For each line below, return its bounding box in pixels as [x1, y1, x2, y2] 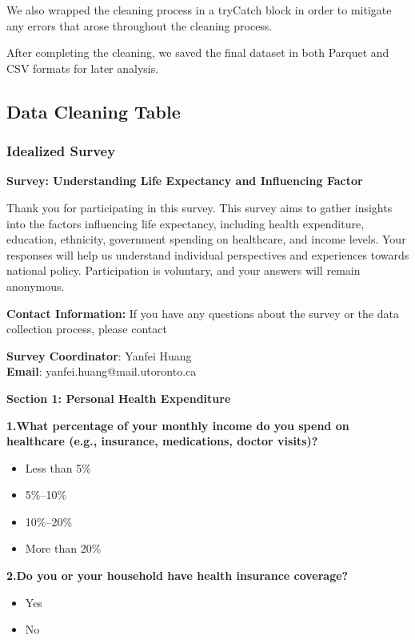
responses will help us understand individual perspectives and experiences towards [6, 246, 409, 263]
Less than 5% [25, 459, 91, 476]
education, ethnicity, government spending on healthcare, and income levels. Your [6, 231, 406, 248]
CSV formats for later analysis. [6, 59, 159, 76]
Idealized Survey [6, 141, 116, 161]
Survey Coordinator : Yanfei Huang [6, 347, 192, 364]
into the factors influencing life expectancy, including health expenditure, [6, 215, 365, 231]
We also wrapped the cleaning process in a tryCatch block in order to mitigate [6, 2, 392, 18]
